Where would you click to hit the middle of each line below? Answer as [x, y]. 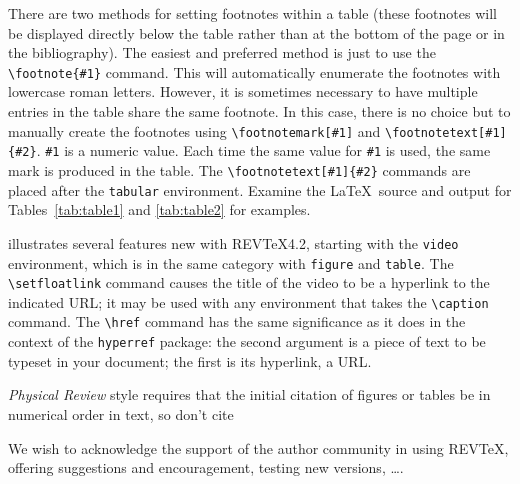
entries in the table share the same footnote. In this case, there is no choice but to [259, 111]
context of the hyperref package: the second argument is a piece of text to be [247, 341]
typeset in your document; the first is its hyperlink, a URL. [190, 360]
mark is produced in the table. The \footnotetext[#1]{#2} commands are [239, 169]
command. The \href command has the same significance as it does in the [237, 321]
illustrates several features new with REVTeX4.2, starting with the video [233, 242]
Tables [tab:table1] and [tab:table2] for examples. [159, 209]
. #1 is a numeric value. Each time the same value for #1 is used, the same [263, 150]
